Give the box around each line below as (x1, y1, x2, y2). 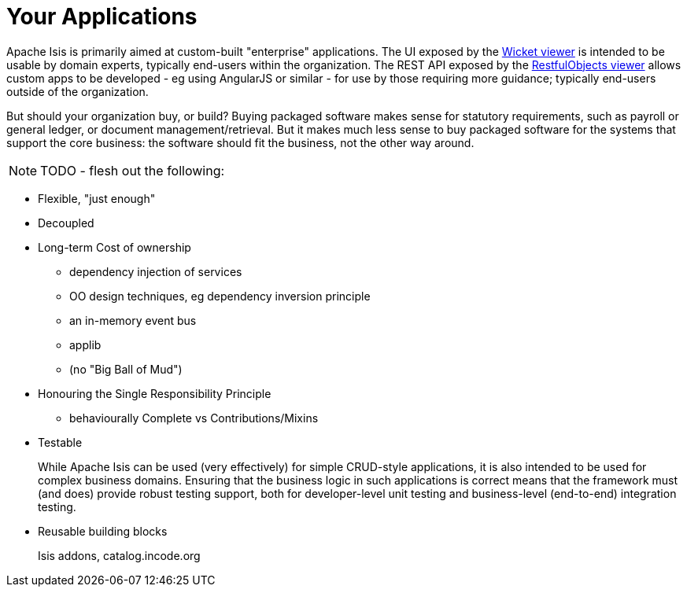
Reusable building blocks (38, 524, 168, 538)
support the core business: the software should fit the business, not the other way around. (6, 135, 475, 149)
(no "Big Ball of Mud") (69, 362, 183, 376)
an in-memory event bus (69, 313, 197, 327)
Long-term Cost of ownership (38, 240, 191, 254)
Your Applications (6, 3, 198, 30)
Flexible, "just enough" (38, 191, 156, 205)
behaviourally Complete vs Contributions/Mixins (69, 411, 319, 425)
